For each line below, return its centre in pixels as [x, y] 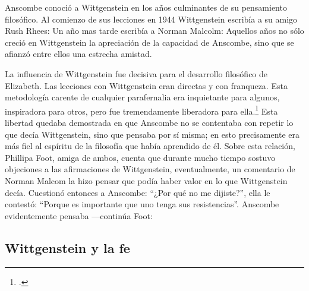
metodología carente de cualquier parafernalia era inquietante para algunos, [142, 97]
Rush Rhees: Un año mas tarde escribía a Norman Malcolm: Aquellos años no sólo [154, 31]
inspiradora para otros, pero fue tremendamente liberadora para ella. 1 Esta [141, 110]
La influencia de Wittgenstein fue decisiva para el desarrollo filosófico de [136, 73]
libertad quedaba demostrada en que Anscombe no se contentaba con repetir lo [149, 122]
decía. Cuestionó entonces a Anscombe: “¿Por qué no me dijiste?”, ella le [138, 192]
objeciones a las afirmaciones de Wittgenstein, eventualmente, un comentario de [150, 169]
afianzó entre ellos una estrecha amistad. [78, 54]
